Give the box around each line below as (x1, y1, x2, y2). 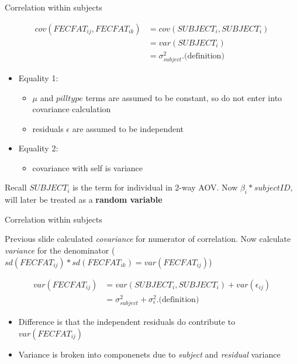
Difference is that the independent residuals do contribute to (18, 315, 236, 327)
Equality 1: (18, 71, 58, 84)
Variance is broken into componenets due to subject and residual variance (18, 348, 281, 360)
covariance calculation (32, 103, 111, 115)
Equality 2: (18, 142, 58, 154)
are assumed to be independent (72, 122, 184, 134)
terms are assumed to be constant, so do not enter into (85, 91, 282, 103)
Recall (5, 181, 27, 193)
